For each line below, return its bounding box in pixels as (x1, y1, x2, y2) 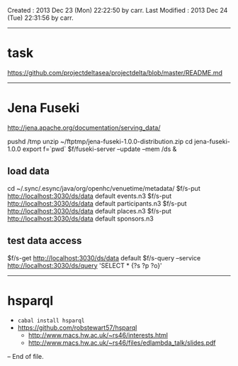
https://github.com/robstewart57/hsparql (17, 323, 137, 332)
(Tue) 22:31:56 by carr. (7, 13, 74, 22)
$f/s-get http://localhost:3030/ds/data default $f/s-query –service (7, 253, 201, 262)
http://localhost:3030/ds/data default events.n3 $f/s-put (7, 192, 172, 200)
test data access (7, 235, 82, 247)
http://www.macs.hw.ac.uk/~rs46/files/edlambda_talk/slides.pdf (28, 338, 216, 347)
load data (7, 165, 50, 177)
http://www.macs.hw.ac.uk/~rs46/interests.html (28, 331, 169, 340)
